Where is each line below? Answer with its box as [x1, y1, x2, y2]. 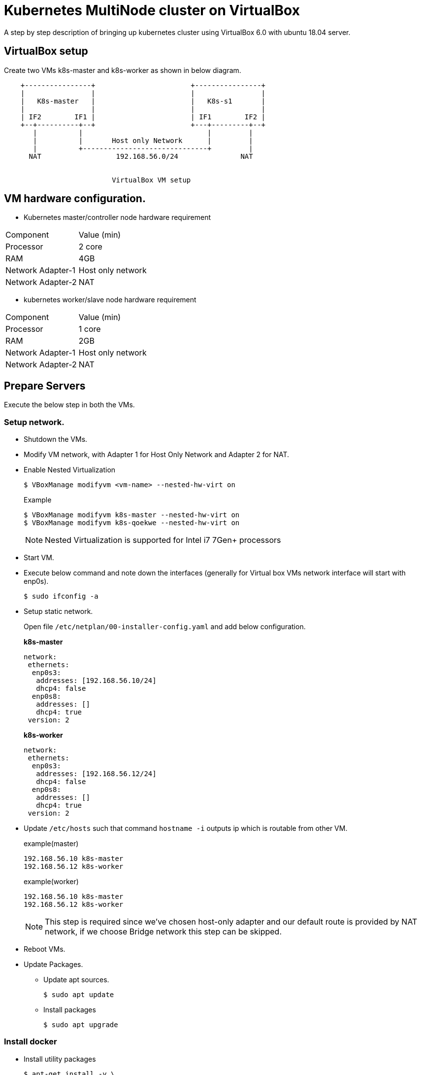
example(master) [24, 839, 79, 848]
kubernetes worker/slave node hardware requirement [24, 295, 196, 304]
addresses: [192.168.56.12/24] [36, 770, 157, 778]
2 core [78, 242, 102, 252]
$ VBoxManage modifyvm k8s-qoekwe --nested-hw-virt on [24, 519, 240, 527]
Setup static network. [24, 607, 93, 616]
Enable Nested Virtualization [24, 466, 116, 474]
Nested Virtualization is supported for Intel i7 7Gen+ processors [45, 535, 281, 545]
